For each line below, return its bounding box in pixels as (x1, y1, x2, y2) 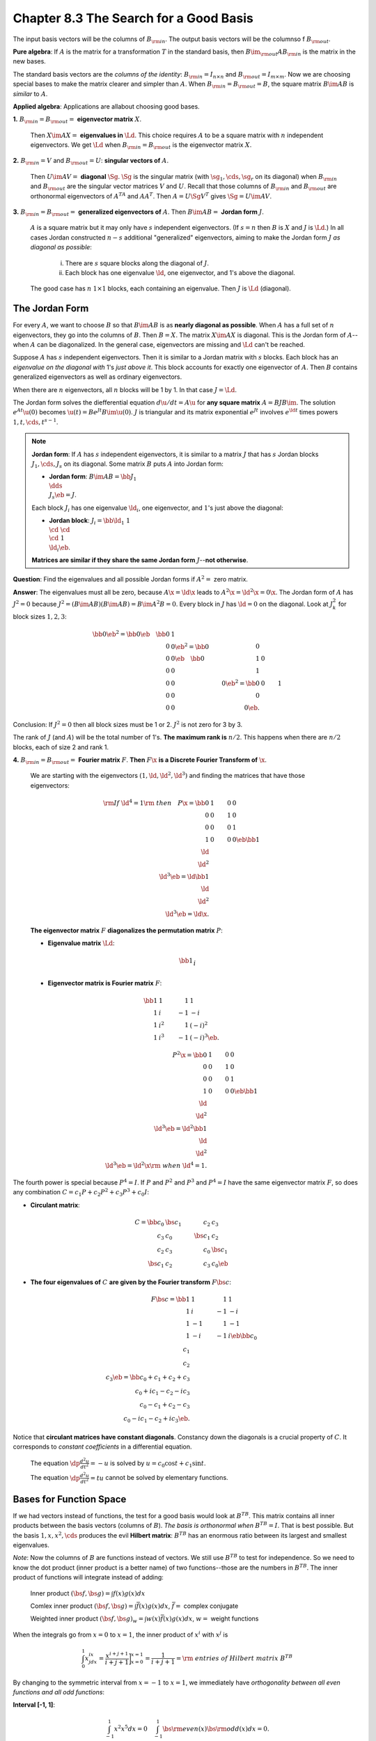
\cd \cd (49, 526, 70, 533)
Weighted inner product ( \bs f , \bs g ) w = (30, 1614, 144, 1625)
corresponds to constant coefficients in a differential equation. (13, 1442, 192, 1451)
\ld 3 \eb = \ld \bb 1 (159, 871, 210, 880)
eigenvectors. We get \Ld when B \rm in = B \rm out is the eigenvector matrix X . (30, 141, 252, 150)
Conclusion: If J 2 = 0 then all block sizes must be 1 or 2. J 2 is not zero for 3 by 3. (13, 719, 243, 728)
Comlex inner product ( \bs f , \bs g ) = (30, 1602, 134, 1610)
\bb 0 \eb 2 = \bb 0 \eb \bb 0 (92, 629, 170, 638)
